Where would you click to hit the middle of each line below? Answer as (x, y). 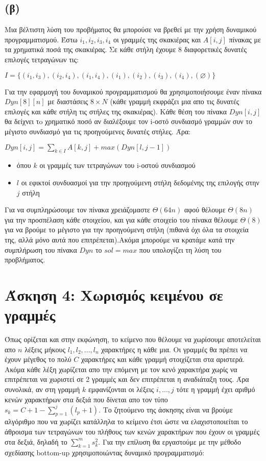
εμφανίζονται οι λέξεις (121, 389)
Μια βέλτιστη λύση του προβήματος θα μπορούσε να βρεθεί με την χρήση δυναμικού (131, 29)
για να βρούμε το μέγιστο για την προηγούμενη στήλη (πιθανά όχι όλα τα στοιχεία (127, 229)
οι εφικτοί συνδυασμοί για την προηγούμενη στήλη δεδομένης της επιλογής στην (140, 182)
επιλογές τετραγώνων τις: (42, 59)
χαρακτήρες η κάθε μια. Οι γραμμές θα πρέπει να (174, 349)
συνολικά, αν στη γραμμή (42, 389)
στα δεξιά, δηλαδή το (36, 441)
